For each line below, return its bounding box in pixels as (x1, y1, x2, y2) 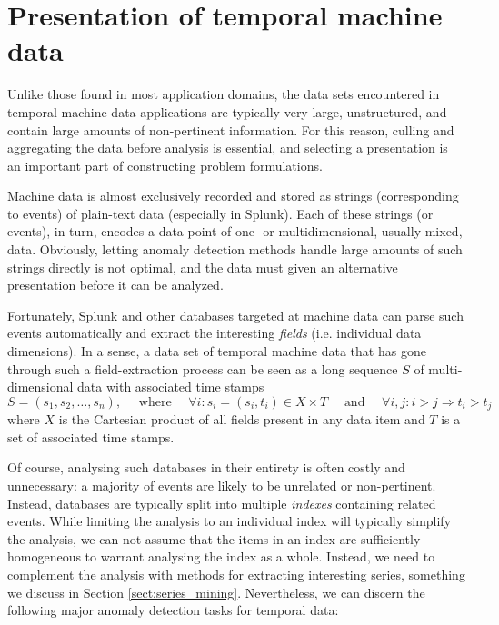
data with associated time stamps (77, 377, 264, 396)
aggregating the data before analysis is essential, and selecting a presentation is (7, 138, 448, 157)
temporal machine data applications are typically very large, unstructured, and (7, 102, 447, 121)
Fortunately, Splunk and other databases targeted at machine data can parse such (7, 305, 464, 324)
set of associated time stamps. (7, 427, 175, 446)
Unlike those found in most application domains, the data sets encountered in (7, 84, 440, 104)
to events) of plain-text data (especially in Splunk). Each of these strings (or (7, 203, 434, 223)
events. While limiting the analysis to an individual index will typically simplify (7, 511, 452, 531)
